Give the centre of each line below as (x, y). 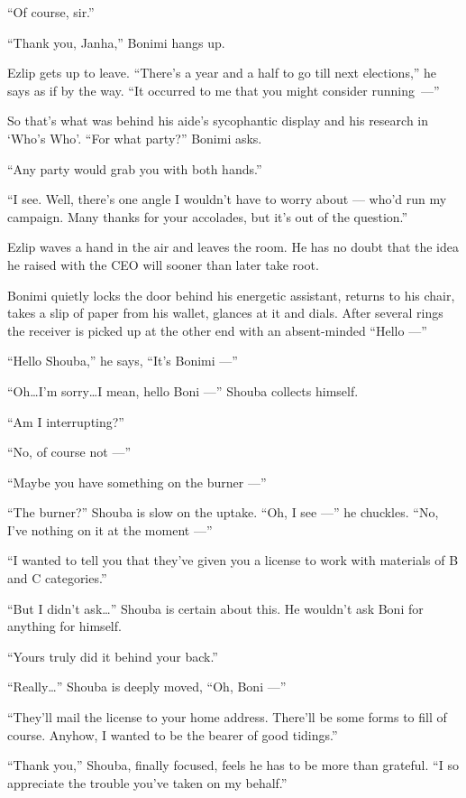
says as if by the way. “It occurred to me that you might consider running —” (224, 90)
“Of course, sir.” (51, 12)
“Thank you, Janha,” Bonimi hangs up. (116, 42)
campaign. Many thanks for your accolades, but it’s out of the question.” (208, 216)
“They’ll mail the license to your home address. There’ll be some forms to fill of (227, 717)
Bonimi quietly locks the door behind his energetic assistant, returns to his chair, (231, 295)
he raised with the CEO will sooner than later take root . (163, 264)
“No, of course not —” (69, 452)
